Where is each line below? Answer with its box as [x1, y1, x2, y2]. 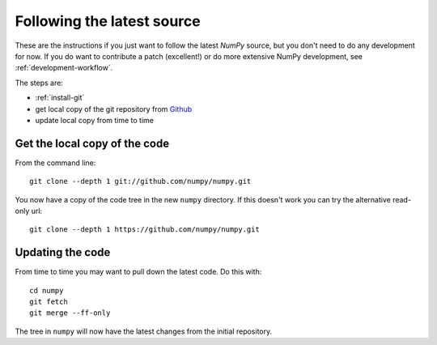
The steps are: [15, 78, 64, 87]
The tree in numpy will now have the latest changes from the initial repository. [15, 326, 273, 336]
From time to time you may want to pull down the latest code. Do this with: [15, 267, 262, 277]
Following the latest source [15, 12, 202, 30]
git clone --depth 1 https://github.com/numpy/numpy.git [29, 225, 261, 234]
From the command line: [15, 158, 96, 168]
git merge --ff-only [29, 309, 111, 317]
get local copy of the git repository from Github [35, 104, 193, 113]
